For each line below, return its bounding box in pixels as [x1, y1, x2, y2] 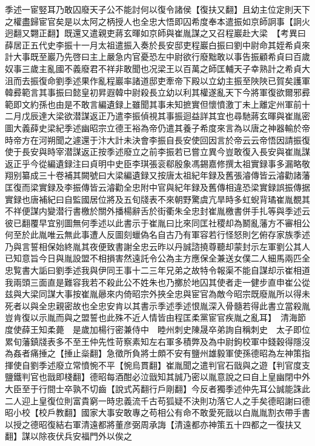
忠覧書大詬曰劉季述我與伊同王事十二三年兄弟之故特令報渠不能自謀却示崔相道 [5, 264, 310, 277]
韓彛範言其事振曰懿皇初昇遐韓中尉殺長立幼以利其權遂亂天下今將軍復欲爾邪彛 [5, 86, 310, 99]
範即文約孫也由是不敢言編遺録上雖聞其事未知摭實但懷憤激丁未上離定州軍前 [5, 97, 302, 110]
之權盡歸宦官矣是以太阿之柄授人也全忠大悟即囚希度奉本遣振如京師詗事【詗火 [5, 15, 310, 27]
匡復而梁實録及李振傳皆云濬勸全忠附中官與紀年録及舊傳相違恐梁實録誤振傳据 [5, 180, 310, 193]
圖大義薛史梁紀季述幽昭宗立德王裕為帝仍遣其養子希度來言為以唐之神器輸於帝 [5, 121, 310, 134]
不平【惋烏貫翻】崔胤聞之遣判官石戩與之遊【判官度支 [98, 358, 310, 371]
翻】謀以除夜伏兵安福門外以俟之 [5, 430, 132, 442]
